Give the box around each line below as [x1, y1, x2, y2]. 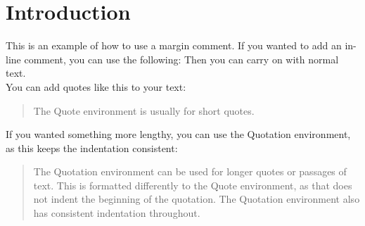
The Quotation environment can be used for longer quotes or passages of [33, 164, 347, 179]
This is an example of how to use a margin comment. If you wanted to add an [6, 38, 342, 53]
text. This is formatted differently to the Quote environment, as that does [33, 177, 352, 192]
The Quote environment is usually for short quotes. [33, 103, 255, 118]
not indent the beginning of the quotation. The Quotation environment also [33, 192, 360, 206]
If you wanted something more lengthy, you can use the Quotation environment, [6, 127, 351, 142]
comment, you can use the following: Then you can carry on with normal [24, 51, 339, 66]
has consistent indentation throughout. [33, 206, 200, 220]
